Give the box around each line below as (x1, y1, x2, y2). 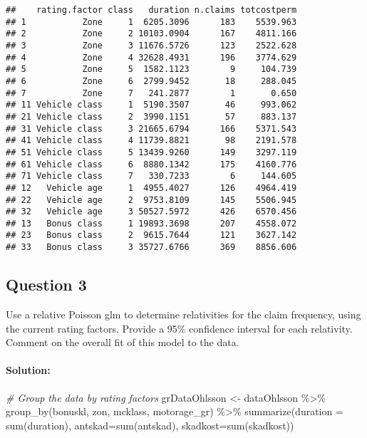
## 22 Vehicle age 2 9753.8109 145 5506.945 (6, 194, 297, 205)
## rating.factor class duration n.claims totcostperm (6, 5, 297, 15)
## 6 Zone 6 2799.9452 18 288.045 (6, 75, 297, 86)
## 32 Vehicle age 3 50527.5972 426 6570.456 (6, 207, 297, 217)
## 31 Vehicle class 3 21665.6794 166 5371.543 (6, 123, 297, 134)
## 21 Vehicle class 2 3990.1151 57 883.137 (6, 111, 297, 122)
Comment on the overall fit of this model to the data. (6, 335, 239, 350)
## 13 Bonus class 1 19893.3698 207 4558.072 (6, 218, 297, 229)
